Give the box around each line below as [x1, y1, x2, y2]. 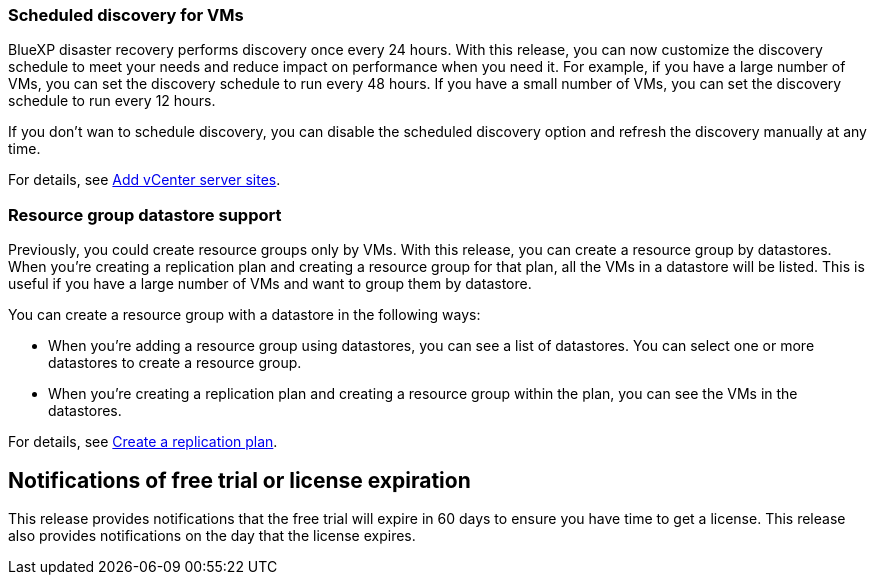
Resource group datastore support [8, 204, 282, 225]
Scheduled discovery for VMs [8, 5, 244, 25]
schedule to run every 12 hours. [8, 92, 216, 110]
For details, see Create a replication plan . [8, 433, 278, 451]
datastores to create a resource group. [48, 354, 302, 372]
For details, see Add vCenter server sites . [8, 171, 281, 189]
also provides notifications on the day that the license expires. [8, 526, 416, 544]
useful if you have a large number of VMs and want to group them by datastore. [8, 275, 532, 293]
